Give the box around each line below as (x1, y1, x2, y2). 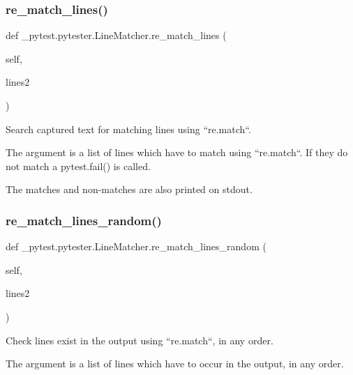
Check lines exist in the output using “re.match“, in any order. (6, 332, 273, 347)
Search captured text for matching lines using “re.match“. (6, 121, 251, 136)
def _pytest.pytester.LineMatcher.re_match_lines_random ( (6, 239, 266, 254)
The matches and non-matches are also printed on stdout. (6, 182, 253, 197)
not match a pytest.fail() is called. (6, 158, 151, 173)
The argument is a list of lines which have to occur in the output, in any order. (6, 356, 344, 371)
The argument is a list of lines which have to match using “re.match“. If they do (6, 145, 348, 160)
